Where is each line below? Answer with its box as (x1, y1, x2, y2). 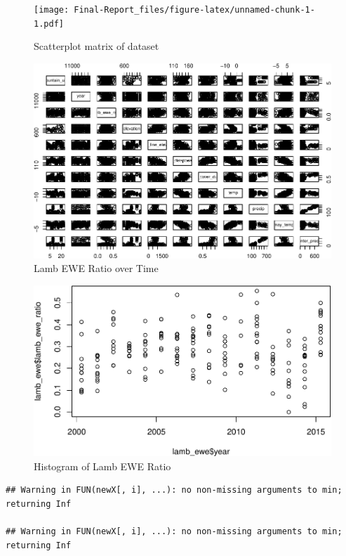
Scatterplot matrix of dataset (34, 39, 159, 53)
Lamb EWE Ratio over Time (34, 261, 159, 276)
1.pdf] (34, 18, 64, 29)
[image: (34, 5, 69, 15)
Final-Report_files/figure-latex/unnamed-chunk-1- (74, 5, 315, 15)
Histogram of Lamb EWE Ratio (34, 458, 171, 473)
